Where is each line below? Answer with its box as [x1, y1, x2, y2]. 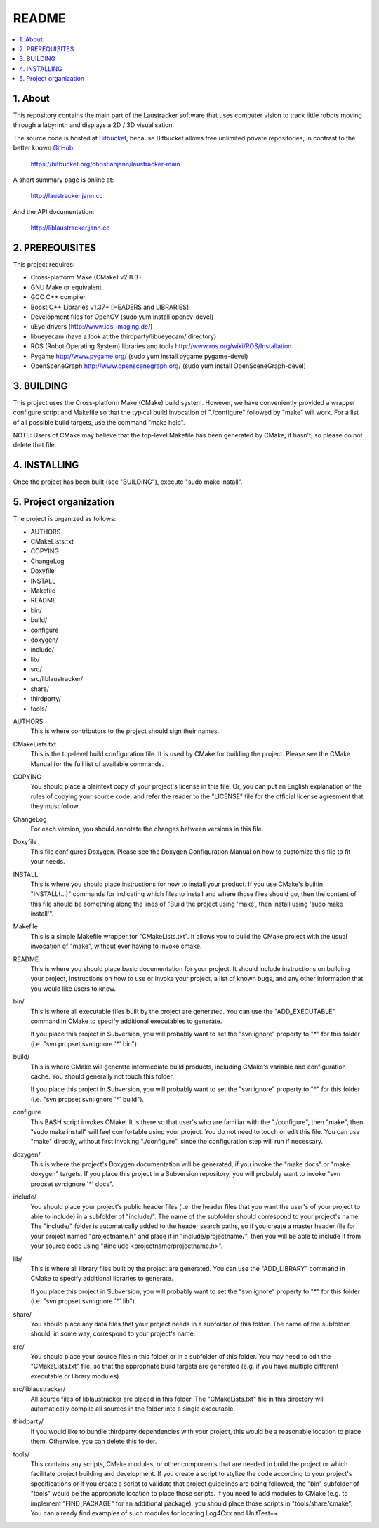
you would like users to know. [30, 984, 116, 993]
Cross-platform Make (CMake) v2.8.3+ [30, 273, 143, 282]
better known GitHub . [13, 144, 75, 152]
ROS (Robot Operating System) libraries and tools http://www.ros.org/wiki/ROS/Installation [30, 342, 292, 350]
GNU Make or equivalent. [30, 283, 104, 291]
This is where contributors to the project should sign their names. [30, 727, 220, 735]
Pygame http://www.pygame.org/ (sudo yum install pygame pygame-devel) [30, 352, 248, 360]
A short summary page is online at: [13, 176, 114, 184]
